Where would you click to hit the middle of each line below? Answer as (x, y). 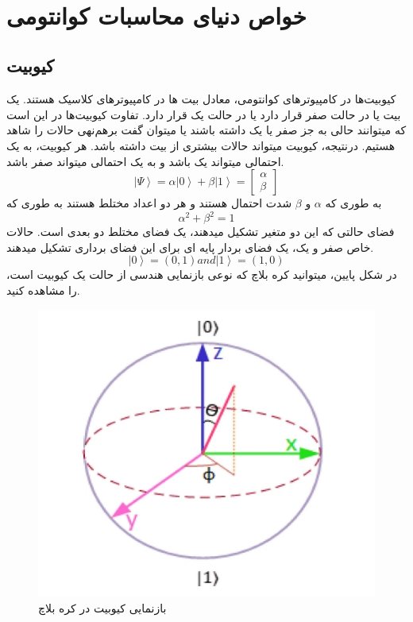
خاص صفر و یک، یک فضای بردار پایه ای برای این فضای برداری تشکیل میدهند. (190, 247)
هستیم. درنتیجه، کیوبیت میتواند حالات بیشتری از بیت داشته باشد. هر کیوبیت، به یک (201, 145)
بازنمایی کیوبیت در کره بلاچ (102, 607)
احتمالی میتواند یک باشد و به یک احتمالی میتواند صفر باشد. (145, 161)
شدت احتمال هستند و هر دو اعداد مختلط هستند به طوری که (149, 203)
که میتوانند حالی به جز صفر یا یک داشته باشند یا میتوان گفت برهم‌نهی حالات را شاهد (206, 130)
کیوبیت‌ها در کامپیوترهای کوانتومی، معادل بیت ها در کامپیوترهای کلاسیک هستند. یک (201, 99)
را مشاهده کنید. (43, 290)
